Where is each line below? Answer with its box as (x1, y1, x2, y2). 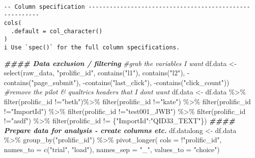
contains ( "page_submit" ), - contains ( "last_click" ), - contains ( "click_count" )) (4, 77, 229, 87)
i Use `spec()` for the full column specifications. (4, 44, 180, 51)
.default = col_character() (11, 27, 103, 35)
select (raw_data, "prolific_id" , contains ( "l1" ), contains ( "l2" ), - (4, 68, 190, 78)
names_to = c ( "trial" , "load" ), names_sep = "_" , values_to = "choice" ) (4, 144, 220, 154)
